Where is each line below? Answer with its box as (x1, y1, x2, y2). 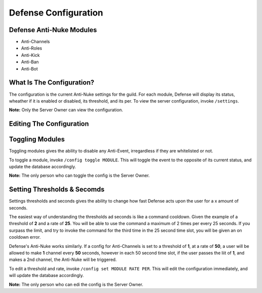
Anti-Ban (21, 59, 39, 65)
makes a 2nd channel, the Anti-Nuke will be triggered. (9, 257, 117, 262)
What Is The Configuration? (9, 78, 95, 87)
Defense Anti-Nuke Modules (9, 26, 97, 34)
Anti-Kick (21, 52, 40, 58)
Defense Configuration (9, 7, 103, 18)
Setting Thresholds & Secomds (9, 185, 105, 194)
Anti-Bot (21, 66, 38, 71)
